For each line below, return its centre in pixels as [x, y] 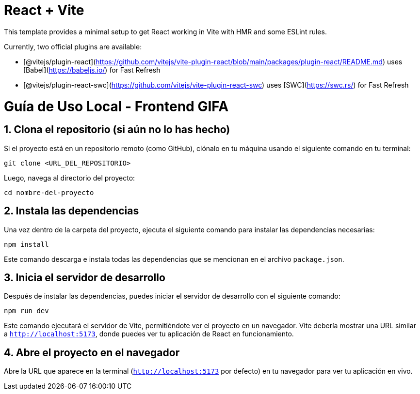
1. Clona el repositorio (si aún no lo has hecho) [117, 130]
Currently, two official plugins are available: [73, 46]
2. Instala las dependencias [72, 211]
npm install [26, 244]
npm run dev [26, 311]
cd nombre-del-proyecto [49, 192]
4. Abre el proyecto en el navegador [92, 352]
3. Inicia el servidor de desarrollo [85, 277]
